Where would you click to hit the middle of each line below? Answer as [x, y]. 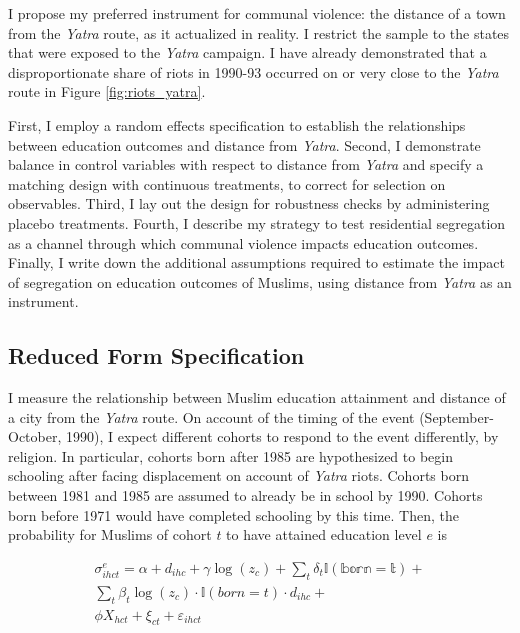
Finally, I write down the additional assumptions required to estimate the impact [256, 262]
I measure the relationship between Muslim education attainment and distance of [257, 397]
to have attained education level [324, 534]
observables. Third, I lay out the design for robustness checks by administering [249, 203]
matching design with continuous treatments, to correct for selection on [227, 183]
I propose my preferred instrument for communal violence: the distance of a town [257, 13]
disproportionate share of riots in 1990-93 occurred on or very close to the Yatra [253, 71]
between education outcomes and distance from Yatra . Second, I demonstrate [244, 144]
